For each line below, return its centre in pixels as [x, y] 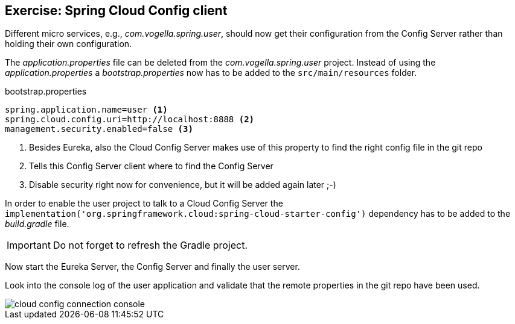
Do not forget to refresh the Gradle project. [150, 245]
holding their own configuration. [69, 44]
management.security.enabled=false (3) [99, 129]
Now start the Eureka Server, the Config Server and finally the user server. [152, 267]
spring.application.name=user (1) [86, 110]
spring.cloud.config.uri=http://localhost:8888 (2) [130, 120]
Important [29, 245]
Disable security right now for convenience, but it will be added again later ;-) [183, 185]
